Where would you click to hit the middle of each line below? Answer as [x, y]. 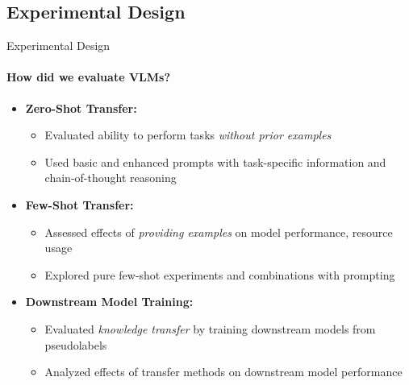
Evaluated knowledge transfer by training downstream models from [210, 328]
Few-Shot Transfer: [79, 204]
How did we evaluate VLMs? [88, 77]
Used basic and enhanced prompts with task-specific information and [215, 161]
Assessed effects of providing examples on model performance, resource [219, 232]
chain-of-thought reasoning [111, 178]
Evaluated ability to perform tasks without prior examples [188, 135]
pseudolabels [76, 344]
